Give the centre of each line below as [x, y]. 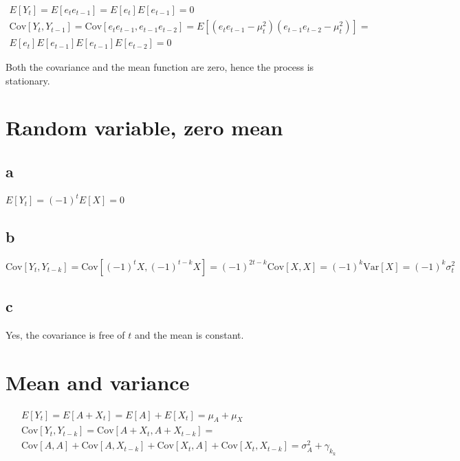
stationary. [28, 80]
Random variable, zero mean [144, 127]
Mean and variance [98, 382]
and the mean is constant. [189, 334]
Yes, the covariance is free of [65, 334]
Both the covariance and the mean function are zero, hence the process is [160, 67]
